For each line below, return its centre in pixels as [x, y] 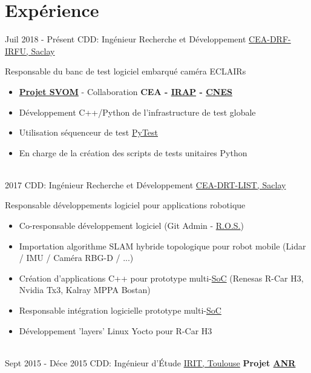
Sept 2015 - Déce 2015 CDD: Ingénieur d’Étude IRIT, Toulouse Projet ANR [150, 362]
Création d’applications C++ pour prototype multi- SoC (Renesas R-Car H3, [161, 278]
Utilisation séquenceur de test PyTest [89, 132]
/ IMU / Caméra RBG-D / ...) [76, 258]
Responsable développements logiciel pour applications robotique [125, 205]
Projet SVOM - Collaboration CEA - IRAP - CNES [126, 91]
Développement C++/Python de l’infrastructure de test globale [137, 112]
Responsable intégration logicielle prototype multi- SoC [120, 310]
